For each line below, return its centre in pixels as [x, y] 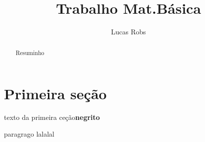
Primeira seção [55, 94]
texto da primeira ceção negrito [52, 117]
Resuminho [30, 52]
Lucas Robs [128, 32]
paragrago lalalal [29, 133]
